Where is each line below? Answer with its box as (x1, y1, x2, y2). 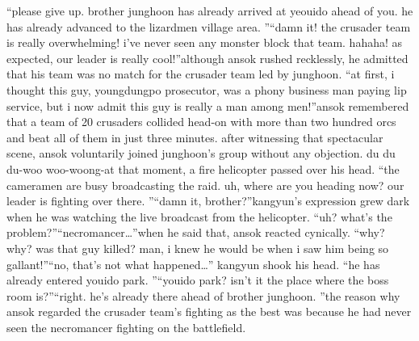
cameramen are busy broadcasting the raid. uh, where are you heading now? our (6, 176, 404, 193)
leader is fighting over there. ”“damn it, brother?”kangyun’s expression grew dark (6, 192, 410, 209)
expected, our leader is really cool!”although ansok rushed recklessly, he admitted (6, 49, 409, 66)
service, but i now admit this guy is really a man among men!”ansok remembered (6, 97, 409, 114)
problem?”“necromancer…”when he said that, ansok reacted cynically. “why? (6, 224, 385, 241)
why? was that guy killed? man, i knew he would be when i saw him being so (6, 239, 389, 256)
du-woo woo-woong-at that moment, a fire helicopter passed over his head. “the (6, 160, 400, 177)
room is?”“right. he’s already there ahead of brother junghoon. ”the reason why (6, 287, 400, 304)
